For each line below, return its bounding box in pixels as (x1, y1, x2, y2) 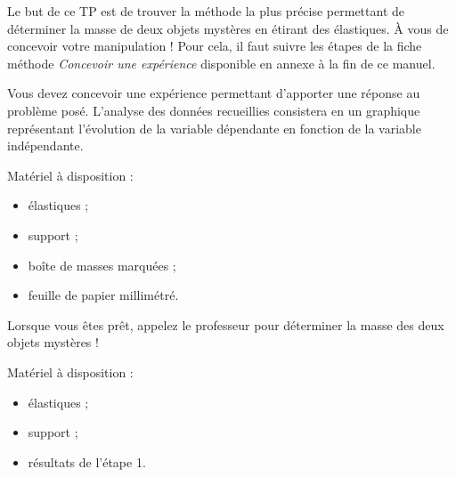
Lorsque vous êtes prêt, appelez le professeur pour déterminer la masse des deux (7, 315, 444, 334)
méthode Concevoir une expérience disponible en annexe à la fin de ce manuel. (7, 53, 436, 72)
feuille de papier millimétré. (28, 286, 179, 304)
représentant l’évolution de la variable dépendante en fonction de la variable (7, 118, 421, 137)
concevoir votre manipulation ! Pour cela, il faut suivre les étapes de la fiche (7, 36, 422, 55)
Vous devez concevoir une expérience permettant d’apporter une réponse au (7, 84, 420, 102)
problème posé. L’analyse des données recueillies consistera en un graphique (7, 101, 420, 119)
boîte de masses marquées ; (28, 255, 176, 274)
